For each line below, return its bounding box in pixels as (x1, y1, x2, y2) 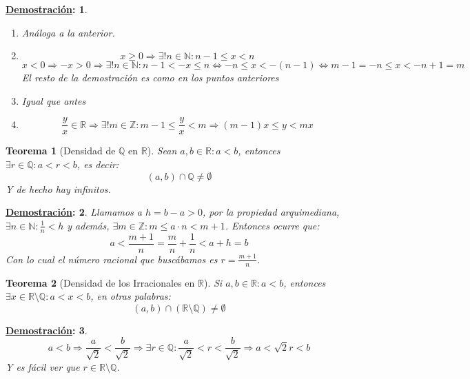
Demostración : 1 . (6, 2, 88, 16)
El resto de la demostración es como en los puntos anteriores (21, 70, 279, 85)
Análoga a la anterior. (21, 25, 115, 39)
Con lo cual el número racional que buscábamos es (6, 252, 218, 266)
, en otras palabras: (90, 289, 171, 303)
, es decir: (76, 157, 119, 172)
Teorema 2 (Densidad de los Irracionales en (6, 275, 195, 289)
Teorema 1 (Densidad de (6, 143, 116, 158)
